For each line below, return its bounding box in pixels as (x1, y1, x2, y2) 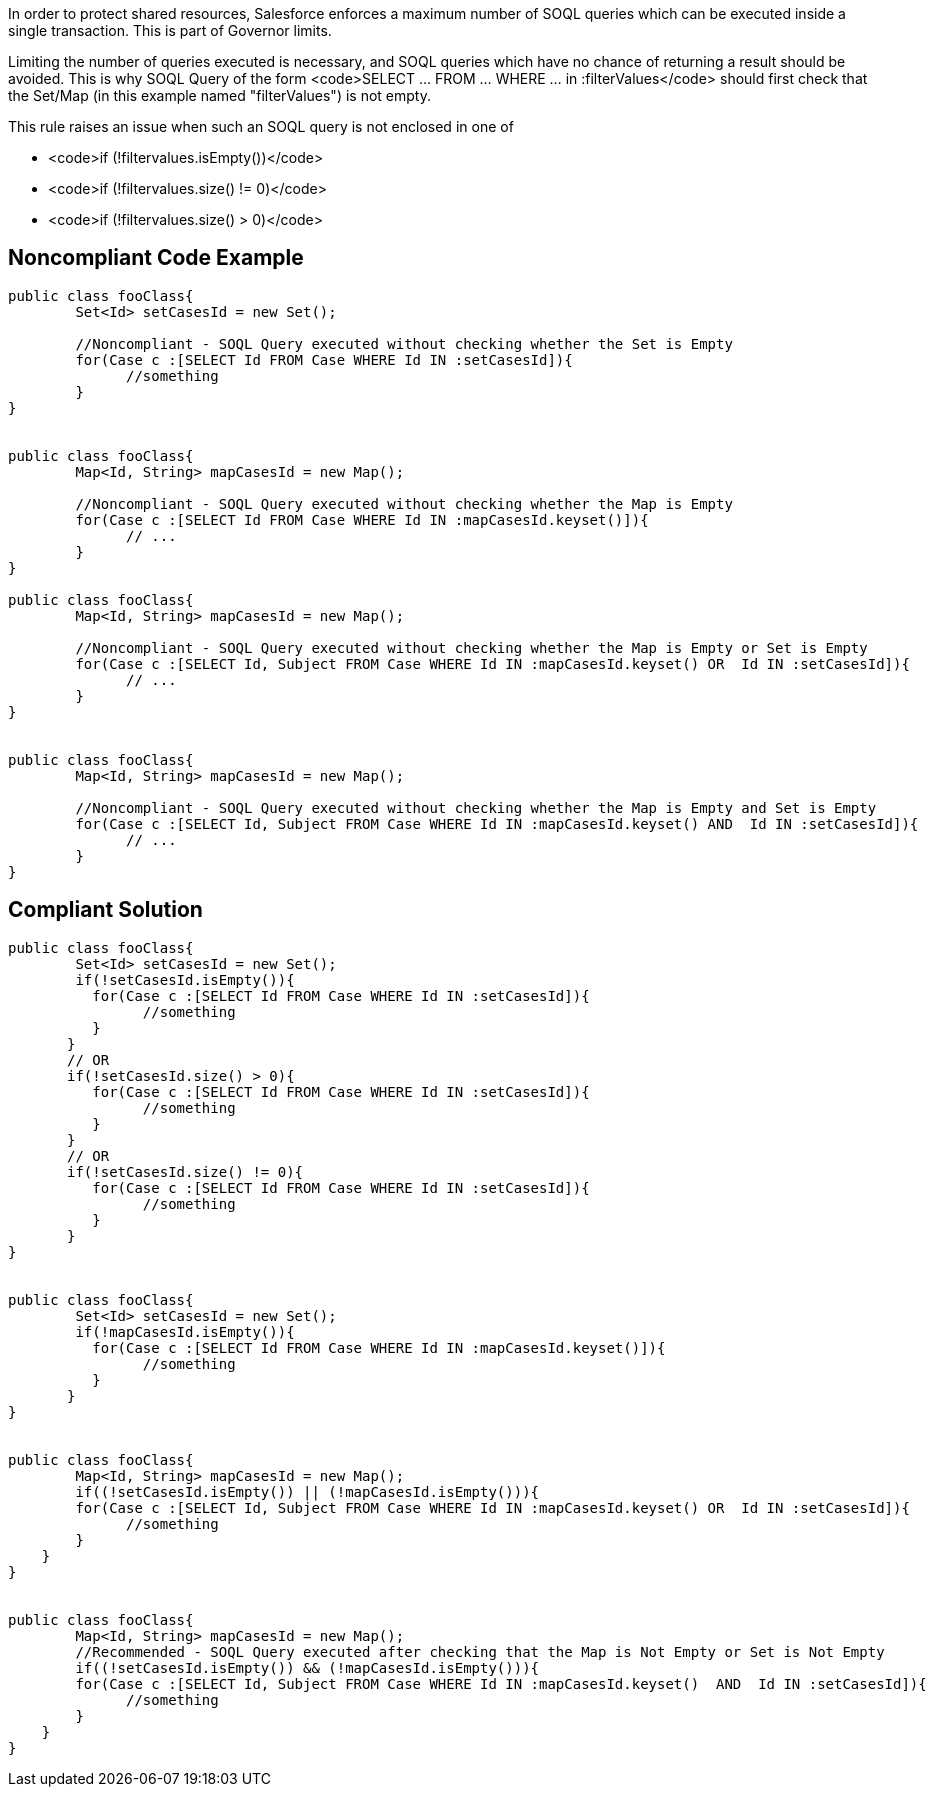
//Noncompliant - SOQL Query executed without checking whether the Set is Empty (75, 335, 733, 352)
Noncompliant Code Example (8, 245, 304, 271)
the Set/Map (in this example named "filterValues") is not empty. (8, 87, 431, 104)
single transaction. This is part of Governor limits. (8, 22, 332, 39)
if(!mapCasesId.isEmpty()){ (75, 1323, 295, 1340)
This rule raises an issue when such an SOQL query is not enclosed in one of (8, 118, 514, 135)
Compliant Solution (8, 897, 203, 923)
